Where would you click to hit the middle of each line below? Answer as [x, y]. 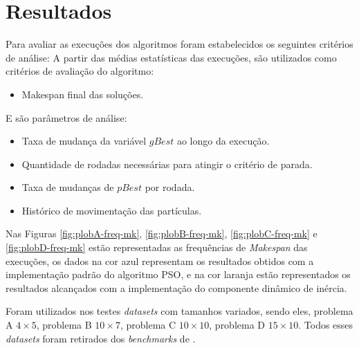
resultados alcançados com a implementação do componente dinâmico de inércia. [176, 287]
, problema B [64, 325]
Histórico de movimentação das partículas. [112, 210]
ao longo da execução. [223, 141]
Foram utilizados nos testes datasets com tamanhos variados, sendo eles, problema [179, 311]
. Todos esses [326, 325]
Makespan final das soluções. [83, 94]
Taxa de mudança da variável [84, 141]
